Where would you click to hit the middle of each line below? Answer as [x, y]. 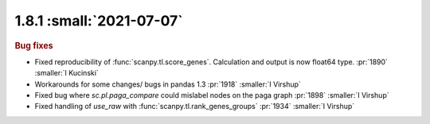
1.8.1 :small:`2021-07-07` [99, 21]
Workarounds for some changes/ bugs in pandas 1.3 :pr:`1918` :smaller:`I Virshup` [168, 84]
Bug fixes [34, 45]
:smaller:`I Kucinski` [66, 73]
